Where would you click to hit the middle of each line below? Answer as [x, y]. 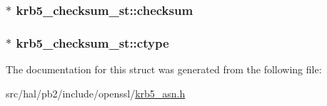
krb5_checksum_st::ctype [92, 42]
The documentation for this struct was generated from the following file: [164, 69]
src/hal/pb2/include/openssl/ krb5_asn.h [96, 93]
